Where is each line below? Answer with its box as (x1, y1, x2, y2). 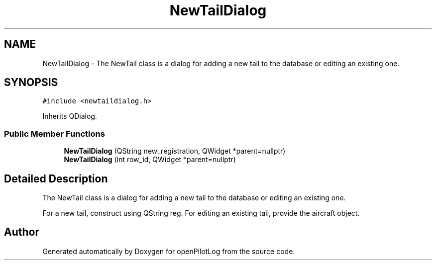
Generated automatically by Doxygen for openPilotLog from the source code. (42, 247, 295, 256)
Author (4, 226, 39, 239)
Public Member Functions (4, 128, 105, 139)
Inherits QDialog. (42, 112, 97, 121)
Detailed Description (4, 172, 108, 185)
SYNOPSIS (4, 76, 58, 89)
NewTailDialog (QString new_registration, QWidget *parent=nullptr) (64, 147, 286, 156)
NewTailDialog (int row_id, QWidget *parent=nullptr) (64, 155, 236, 164)
